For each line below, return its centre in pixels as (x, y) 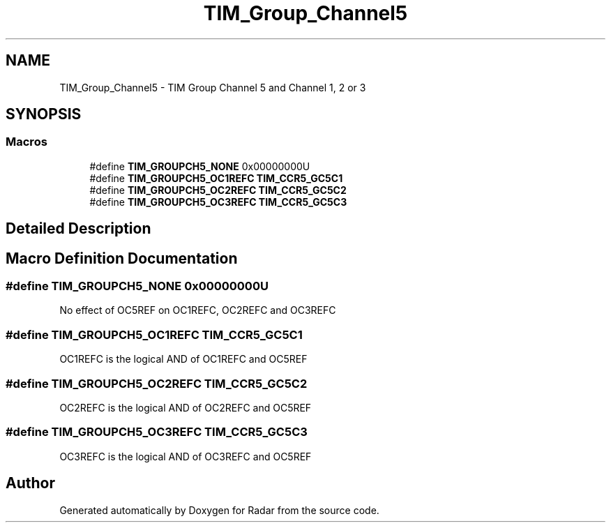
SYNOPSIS (44, 114)
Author (30, 483)
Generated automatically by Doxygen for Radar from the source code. (219, 510)
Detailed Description (78, 229)
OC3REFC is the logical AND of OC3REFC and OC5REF (186, 456)
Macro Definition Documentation (122, 258)
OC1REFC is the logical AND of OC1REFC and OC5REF (183, 359)
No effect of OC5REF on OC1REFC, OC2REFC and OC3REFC (198, 310)
